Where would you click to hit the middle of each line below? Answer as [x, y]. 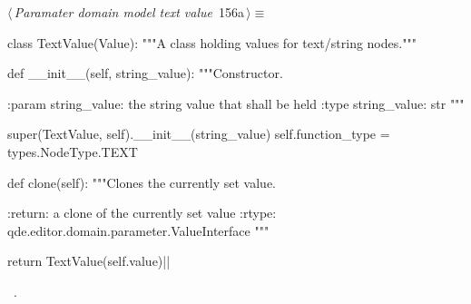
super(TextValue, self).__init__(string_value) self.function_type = [199, 134]
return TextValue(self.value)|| [89, 261]
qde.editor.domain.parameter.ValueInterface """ [138, 230]
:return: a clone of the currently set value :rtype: [142, 213]
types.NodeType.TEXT [73, 151]
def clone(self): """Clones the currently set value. [142, 182]
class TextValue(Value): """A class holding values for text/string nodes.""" [212, 42]
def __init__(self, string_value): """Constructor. [145, 73]
